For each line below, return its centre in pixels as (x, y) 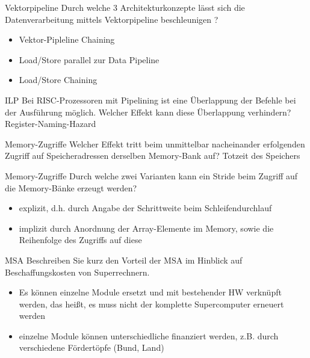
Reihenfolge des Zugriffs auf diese (80, 240)
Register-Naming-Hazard (51, 124)
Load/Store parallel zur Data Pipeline (89, 59)
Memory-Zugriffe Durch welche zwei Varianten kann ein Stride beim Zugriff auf (151, 175)
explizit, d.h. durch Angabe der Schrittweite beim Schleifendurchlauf (145, 208)
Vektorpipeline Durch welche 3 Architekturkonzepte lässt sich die (125, 7)
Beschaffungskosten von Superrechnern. (77, 272)
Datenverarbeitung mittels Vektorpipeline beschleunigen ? (112, 19)
